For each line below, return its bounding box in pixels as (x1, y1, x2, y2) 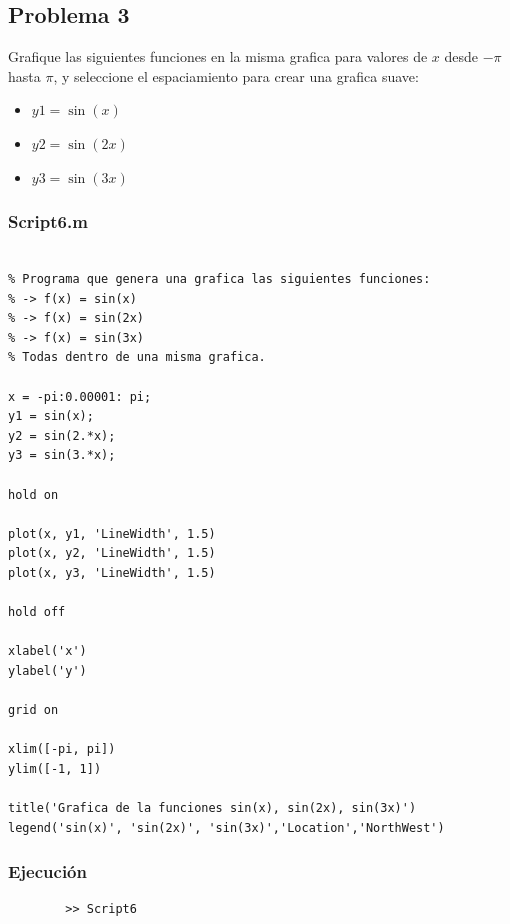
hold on (8, 487, 59, 502)
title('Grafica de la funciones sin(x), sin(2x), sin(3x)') (8, 801, 417, 816)
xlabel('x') (8, 644, 87, 659)
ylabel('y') (8, 663, 87, 678)
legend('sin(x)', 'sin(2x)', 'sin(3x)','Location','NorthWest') (8, 820, 445, 835)
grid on (8, 703, 59, 718)
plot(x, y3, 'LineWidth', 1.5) (8, 565, 216, 580)
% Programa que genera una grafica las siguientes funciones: (8, 271, 431, 286)
